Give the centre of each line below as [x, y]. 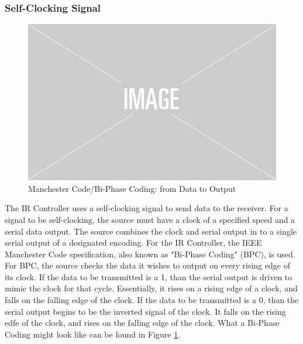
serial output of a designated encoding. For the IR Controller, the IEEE [133, 242]
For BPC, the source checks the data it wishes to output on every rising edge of [147, 265]
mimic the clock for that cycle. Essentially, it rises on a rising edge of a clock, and [151, 288]
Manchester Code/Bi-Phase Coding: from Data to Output [132, 188]
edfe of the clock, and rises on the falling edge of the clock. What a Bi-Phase [142, 323]
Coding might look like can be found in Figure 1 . [93, 334]
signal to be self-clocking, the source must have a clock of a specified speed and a [150, 219]
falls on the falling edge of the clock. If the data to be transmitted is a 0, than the [152, 300]
